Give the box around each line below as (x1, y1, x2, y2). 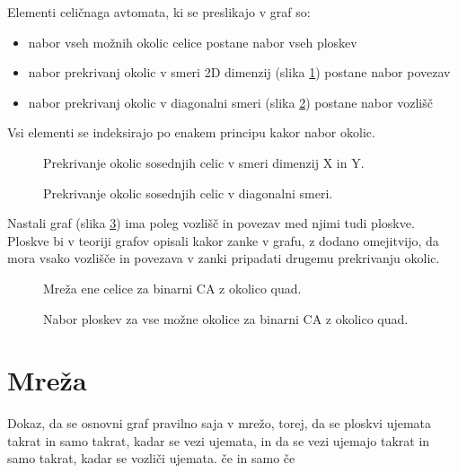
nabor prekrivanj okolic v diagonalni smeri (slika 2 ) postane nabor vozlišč (28, 92, 433, 111)
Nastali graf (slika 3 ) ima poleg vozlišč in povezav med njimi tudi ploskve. (7, 214, 415, 232)
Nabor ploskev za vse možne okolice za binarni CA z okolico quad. (43, 309, 409, 328)
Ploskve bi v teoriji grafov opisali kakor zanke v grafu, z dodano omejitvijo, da (7, 231, 439, 250)
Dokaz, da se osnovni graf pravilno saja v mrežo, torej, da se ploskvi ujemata (7, 414, 432, 433)
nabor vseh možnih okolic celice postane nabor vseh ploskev (28, 32, 357, 51)
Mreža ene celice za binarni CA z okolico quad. (43, 278, 302, 297)
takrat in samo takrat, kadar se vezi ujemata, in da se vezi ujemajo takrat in (7, 431, 430, 450)
